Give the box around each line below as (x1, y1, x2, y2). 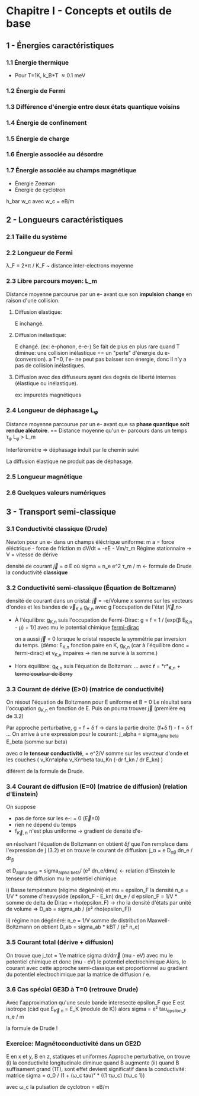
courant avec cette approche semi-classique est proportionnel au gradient (6, 964, 188, 971)
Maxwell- (147, 917, 170, 924)
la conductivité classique (6, 569, 68, 576)
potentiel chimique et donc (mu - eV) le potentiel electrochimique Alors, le (6, 958, 187, 965)
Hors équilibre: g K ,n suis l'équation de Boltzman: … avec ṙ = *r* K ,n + (14, 663, 181, 671)
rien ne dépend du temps (14, 821, 77, 829)
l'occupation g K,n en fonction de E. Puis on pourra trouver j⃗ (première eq (6, 705, 185, 713)
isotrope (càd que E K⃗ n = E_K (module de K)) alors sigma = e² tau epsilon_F (6, 1005, 187, 1014)
